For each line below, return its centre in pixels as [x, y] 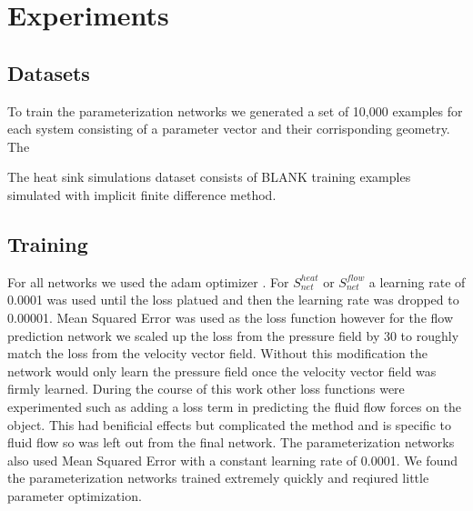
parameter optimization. [75, 495]
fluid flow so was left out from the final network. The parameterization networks [231, 442]
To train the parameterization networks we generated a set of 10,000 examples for [235, 110]
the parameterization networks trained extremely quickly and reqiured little [218, 478]
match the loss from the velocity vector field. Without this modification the [217, 353]
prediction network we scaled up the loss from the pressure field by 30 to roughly [233, 335]
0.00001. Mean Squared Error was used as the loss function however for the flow [231, 317]
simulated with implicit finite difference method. [142, 194]
